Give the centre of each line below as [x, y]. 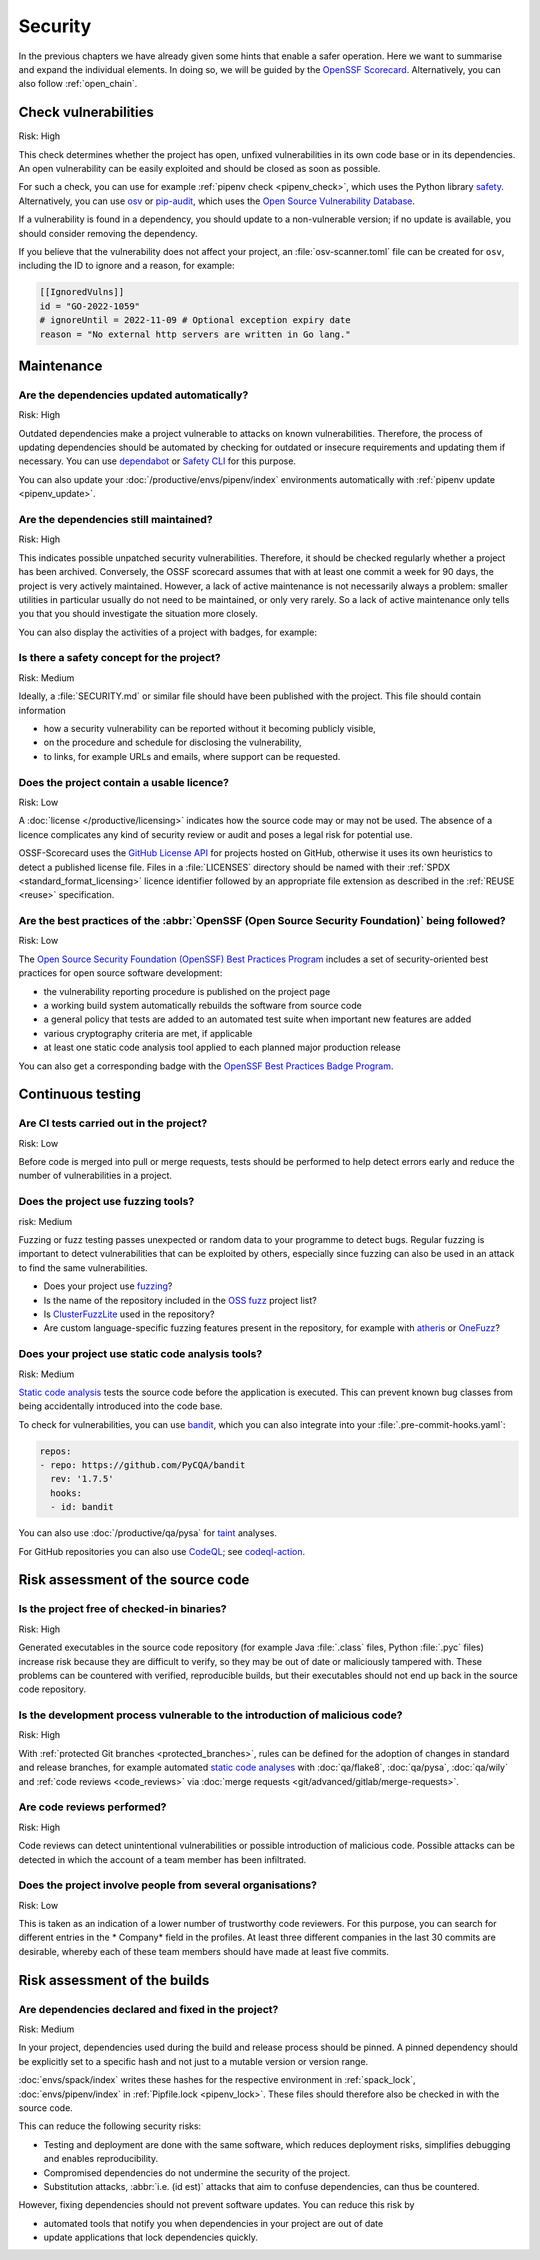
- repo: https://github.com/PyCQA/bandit [142, 1465]
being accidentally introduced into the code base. [121, 1406]
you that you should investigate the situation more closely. [138, 614]
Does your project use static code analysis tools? [140, 1354]
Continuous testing [80, 1094]
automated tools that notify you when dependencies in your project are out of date [213, 2223]
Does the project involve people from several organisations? [167, 1885]
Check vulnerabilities [86, 112]
